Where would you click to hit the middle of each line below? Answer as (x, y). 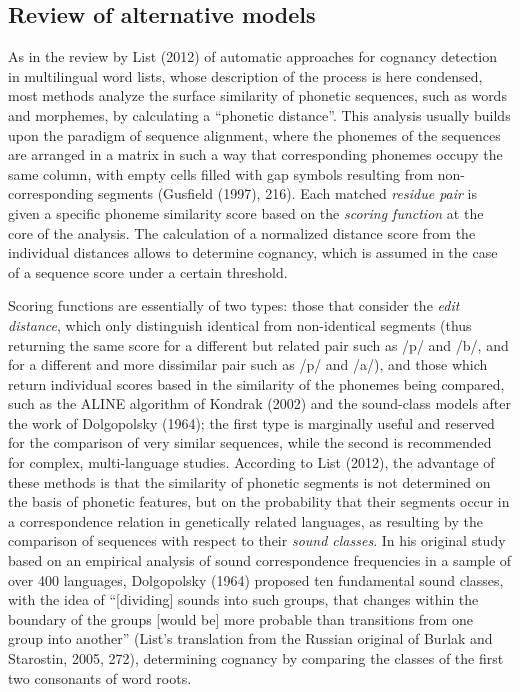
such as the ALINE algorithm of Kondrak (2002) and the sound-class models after (260, 403)
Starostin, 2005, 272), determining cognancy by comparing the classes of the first (256, 658)
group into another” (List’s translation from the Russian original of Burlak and (250, 638)
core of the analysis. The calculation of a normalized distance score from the (242, 232)
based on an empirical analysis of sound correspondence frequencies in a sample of (260, 560)
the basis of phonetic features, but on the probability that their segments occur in (259, 501)
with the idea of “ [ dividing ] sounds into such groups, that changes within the (243, 599)
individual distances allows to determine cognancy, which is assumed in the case (253, 252)
